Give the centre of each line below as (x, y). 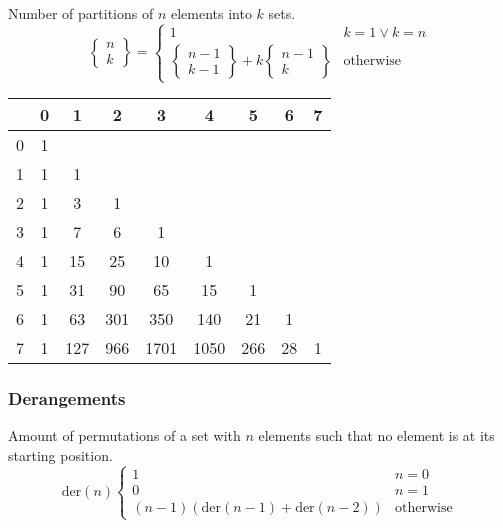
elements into (211, 13)
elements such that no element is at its (376, 435)
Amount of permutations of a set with (124, 435)
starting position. (60, 454)
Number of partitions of (81, 13)
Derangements (67, 398)
